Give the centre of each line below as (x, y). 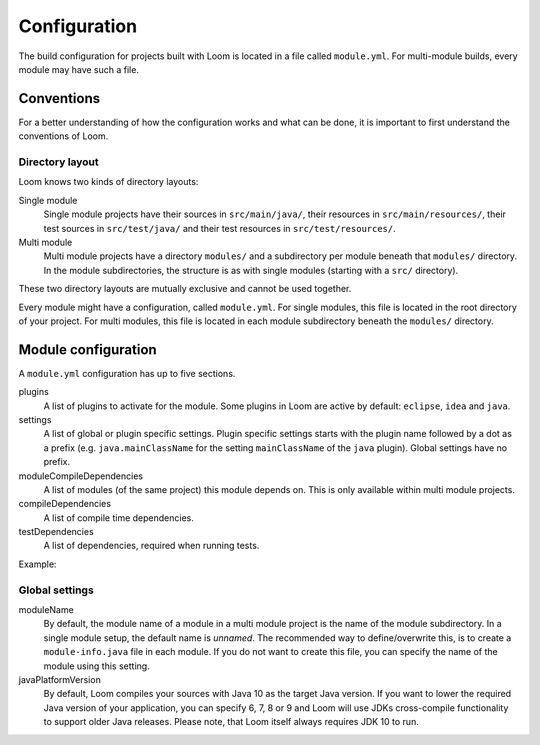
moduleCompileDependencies (81, 476)
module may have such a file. (79, 69)
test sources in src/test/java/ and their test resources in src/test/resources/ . (220, 228)
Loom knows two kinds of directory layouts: (108, 182)
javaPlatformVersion (60, 679)
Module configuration (87, 349)
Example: (37, 564)
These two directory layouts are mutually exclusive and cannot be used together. (185, 289)
